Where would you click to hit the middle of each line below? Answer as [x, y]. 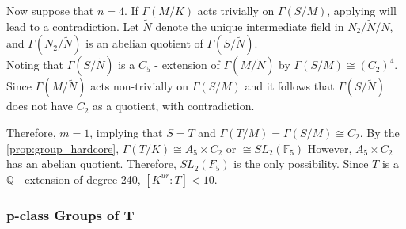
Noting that [35, 65]
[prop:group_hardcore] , [63, 148]
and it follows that [290, 86]
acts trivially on [236, 10]
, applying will [362, 10]
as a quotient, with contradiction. [174, 106]
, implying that [126, 132]
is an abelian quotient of [144, 43]
